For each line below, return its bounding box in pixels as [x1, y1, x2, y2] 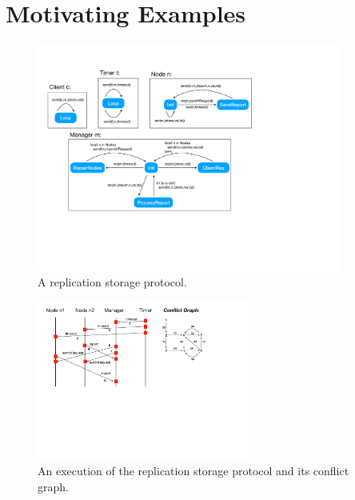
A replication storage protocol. [38, 273, 187, 290]
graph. [38, 478, 69, 494]
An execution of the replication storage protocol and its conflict [38, 462, 349, 479]
